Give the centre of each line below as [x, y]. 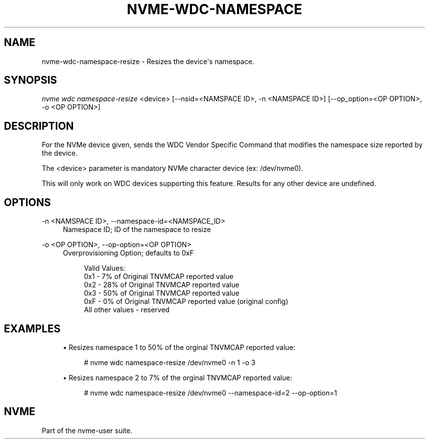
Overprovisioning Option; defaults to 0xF [128, 253]
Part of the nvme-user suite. [87, 430]
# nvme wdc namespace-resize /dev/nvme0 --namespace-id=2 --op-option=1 [211, 393]
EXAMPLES [32, 328]
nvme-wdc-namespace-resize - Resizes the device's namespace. [148, 61]
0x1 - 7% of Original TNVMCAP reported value [159, 277]
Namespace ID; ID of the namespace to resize [137, 230]
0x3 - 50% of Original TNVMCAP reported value [162, 293]
